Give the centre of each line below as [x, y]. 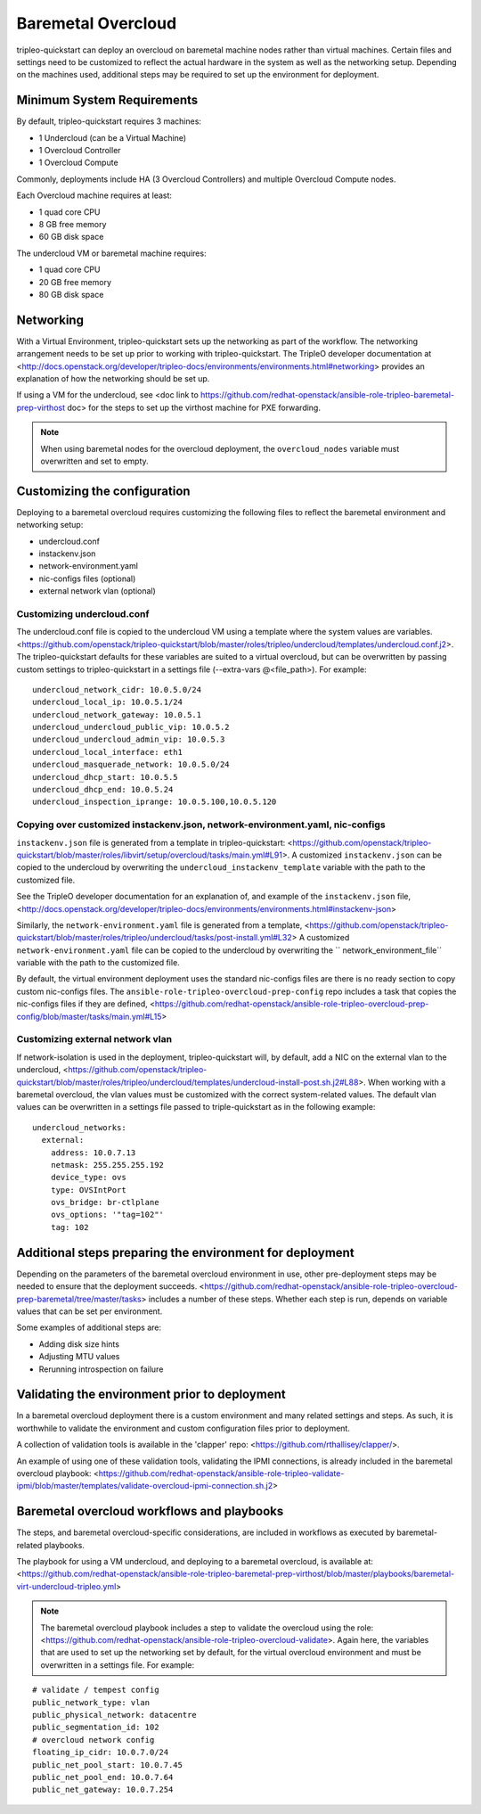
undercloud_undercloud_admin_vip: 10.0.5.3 [129, 739]
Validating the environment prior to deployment [151, 1395]
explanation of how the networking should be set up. [113, 378]
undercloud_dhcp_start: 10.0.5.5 [105, 777]
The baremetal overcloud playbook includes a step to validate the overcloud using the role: [207, 1628]
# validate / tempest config [96, 1690]
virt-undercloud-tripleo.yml [66, 1586]
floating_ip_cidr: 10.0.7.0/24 [101, 1752]
